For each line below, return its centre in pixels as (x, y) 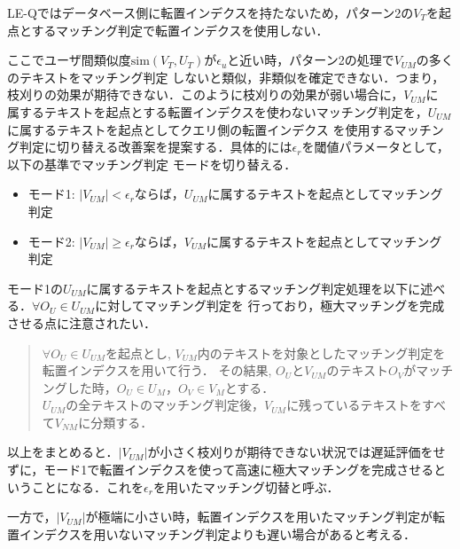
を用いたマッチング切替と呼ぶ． (246, 486)
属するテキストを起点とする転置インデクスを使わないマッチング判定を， (218, 111)
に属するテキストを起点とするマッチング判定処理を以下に (253, 288)
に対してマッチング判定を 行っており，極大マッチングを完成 (270, 306)
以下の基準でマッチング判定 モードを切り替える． (152, 164)
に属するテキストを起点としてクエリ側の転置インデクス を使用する (201, 129)
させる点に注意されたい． (82, 322)
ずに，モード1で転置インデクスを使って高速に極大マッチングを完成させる (221, 470)
